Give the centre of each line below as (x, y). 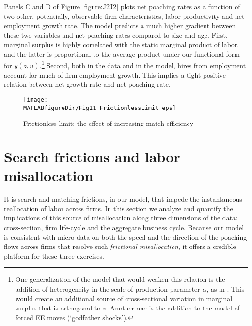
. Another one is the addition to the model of (173, 308)
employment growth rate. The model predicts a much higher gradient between (120, 25)
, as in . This (226, 288)
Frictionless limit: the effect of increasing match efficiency (109, 123)
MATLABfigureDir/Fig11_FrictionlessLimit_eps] (100, 108)
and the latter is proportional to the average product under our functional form (122, 54)
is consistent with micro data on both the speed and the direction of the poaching (126, 237)
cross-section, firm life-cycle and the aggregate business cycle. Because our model (124, 227)
